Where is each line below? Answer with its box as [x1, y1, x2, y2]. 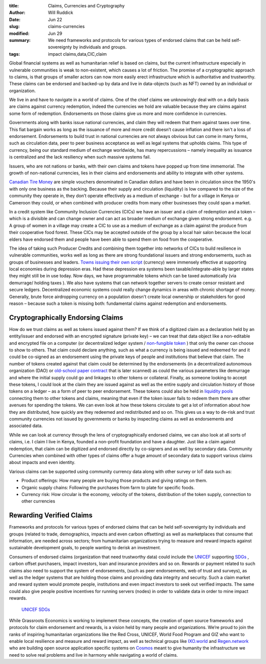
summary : [9, 37, 31, 43]
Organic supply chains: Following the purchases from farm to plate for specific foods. [21, 484, 195, 490]
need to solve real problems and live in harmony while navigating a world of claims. [9, 652, 178, 658]
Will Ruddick [48, 10, 73, 16]
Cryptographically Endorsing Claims [9, 313, 123, 322]
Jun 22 [48, 16, 63, 22]
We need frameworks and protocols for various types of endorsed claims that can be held [48, 37, 231, 43]
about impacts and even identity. [9, 460, 76, 465]
